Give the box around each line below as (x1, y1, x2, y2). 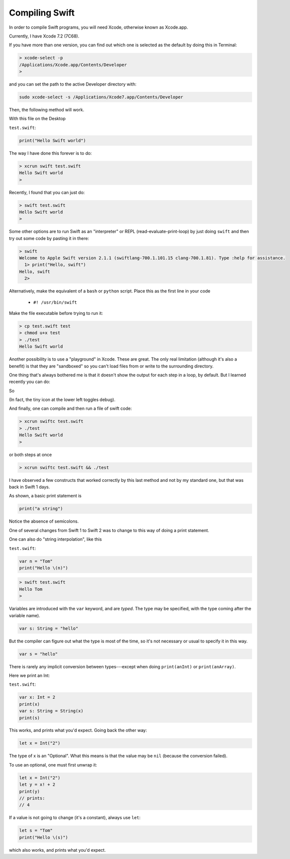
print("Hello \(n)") (19, 565, 68, 570)
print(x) (19, 701, 40, 707)
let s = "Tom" (19, 828, 53, 833)
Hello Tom (19, 586, 43, 592)
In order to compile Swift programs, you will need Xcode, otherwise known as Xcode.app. (9, 24, 188, 30)
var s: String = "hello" (19, 625, 79, 631)
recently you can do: (9, 379, 51, 384)
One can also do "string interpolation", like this (9, 536, 102, 542)
